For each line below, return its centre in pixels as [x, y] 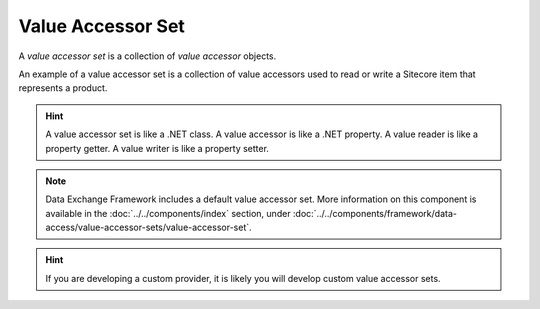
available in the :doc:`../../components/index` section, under [168, 213]
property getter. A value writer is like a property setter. [157, 148]
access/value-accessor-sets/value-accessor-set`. [148, 227]
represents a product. [63, 88]
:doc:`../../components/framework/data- [374, 213]
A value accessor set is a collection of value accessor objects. [147, 56]
